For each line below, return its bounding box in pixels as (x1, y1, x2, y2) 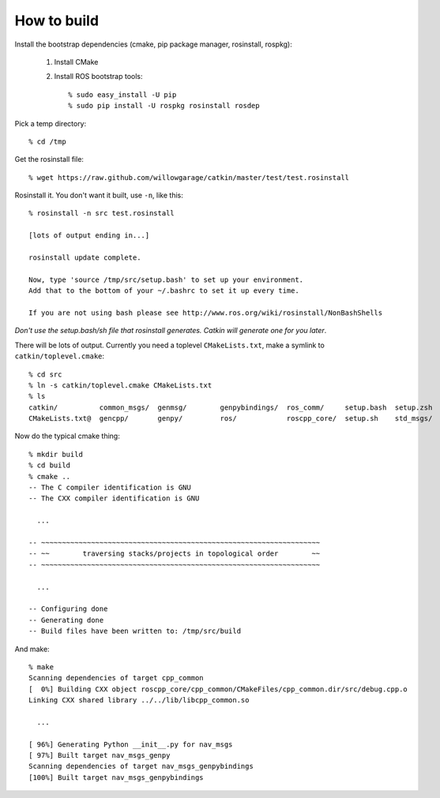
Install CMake (54, 57, 99, 66)
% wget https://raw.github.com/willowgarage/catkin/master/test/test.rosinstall (28, 173, 350, 182)
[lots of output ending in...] (28, 231, 150, 240)
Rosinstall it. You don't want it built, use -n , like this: (14, 190, 183, 200)
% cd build (28, 461, 71, 470)
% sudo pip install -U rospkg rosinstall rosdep (68, 101, 260, 111)
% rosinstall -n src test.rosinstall (28, 209, 175, 218)
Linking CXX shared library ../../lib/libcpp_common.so (28, 695, 250, 705)
